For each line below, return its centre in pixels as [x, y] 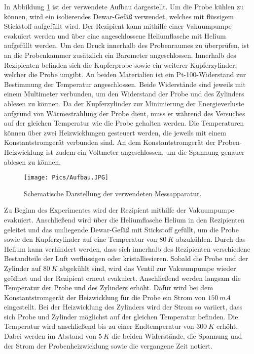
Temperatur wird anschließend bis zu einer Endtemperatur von [99, 326]
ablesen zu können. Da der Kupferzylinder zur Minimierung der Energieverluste [124, 103]
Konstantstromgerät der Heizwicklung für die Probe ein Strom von [105, 297]
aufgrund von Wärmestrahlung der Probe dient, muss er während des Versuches [125, 113]
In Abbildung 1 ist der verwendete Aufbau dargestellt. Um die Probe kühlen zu [124, 6]
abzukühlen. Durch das [211, 239]
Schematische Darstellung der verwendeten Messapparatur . [113, 193]
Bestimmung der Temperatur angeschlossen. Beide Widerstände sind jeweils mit [125, 84]
